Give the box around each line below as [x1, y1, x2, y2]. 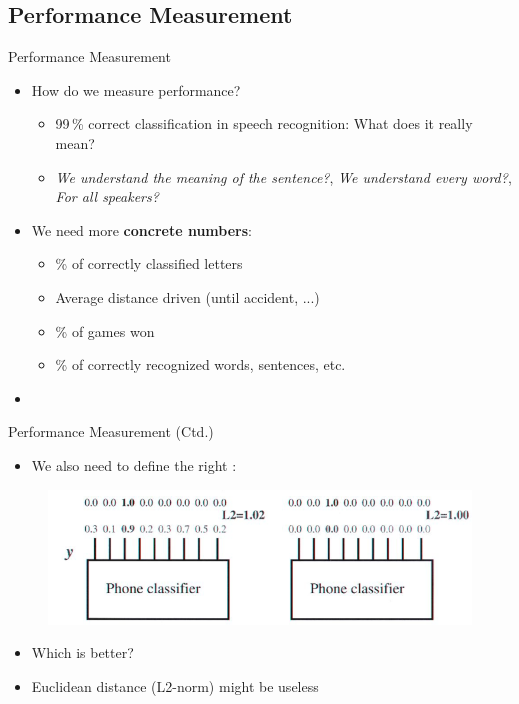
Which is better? [31, 642, 134, 663]
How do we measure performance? [31, 79, 241, 100]
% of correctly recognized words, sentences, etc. [55, 354, 346, 375]
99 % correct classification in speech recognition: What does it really [55, 113, 473, 134]
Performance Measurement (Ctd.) [8, 421, 214, 442]
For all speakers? [55, 186, 159, 207]
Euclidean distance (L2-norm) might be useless [31, 675, 319, 696]
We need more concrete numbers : [31, 219, 253, 240]
